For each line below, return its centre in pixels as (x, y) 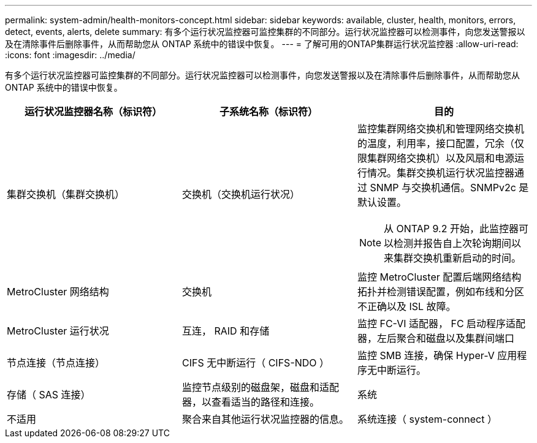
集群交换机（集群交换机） (66, 194)
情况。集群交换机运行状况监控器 (440, 173)
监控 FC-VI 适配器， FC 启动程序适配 (441, 324)
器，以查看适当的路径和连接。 (250, 402)
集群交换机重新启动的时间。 (458, 258)
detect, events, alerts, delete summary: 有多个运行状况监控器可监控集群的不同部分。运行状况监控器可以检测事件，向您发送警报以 (265, 32)
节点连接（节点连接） (56, 363)
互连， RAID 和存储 (226, 331)
